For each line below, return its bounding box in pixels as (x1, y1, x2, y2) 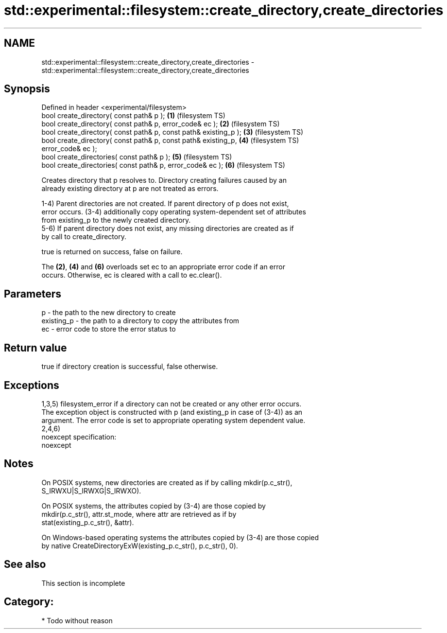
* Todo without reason (41, 616, 113, 625)
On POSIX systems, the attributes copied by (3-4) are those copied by (41, 501, 266, 510)
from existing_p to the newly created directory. (41, 216, 191, 225)
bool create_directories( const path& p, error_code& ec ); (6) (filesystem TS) (41, 161, 285, 170)
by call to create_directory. (41, 232, 126, 241)
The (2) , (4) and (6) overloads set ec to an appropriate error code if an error (41, 263, 285, 271)
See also (4, 558, 46, 571)
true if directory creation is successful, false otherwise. (41, 362, 218, 371)
